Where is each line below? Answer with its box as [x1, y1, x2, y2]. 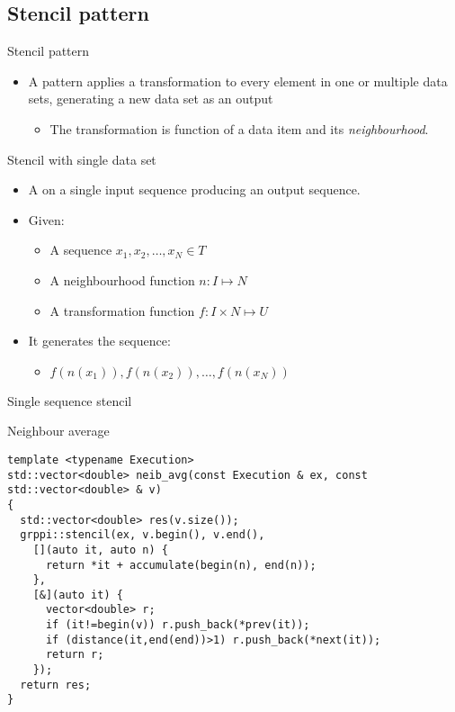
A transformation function [49, 301, 195, 320]
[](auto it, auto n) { [32, 543, 168, 556]
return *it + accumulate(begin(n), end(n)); [45, 558, 317, 572]
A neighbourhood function [49, 270, 195, 289]
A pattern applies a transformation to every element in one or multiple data [28, 71, 448, 90]
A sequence [49, 240, 112, 259]
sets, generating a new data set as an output [28, 89, 273, 108]
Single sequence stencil [7, 391, 132, 410]
